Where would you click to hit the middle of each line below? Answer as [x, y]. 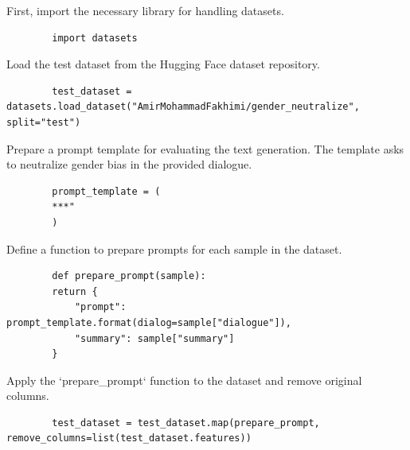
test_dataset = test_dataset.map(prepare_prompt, [186, 423]
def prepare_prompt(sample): [129, 276]
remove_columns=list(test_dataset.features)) [129, 438]
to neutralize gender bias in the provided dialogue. [129, 164]
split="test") [44, 122]
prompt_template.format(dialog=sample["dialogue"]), [149, 322]
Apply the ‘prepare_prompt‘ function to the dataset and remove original [184, 380]
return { [75, 291]
